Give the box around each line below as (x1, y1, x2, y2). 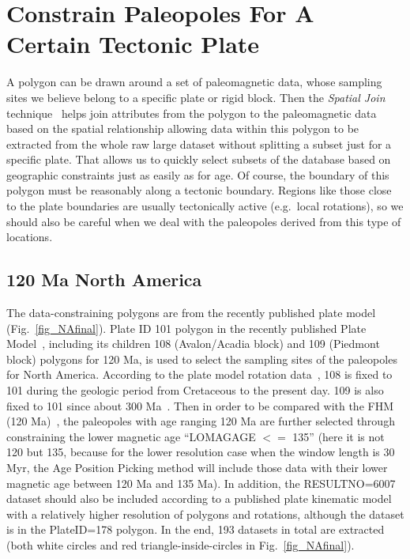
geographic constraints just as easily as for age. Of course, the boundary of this (6, 166, 389, 183)
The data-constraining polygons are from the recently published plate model (6, 304, 376, 321)
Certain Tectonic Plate (6, 28, 260, 60)
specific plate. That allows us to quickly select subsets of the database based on (6, 151, 391, 168)
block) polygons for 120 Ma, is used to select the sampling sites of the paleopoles (6, 350, 397, 367)
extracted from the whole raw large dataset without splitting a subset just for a (6, 135, 392, 152)
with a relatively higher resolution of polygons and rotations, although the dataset (6, 505, 404, 522)
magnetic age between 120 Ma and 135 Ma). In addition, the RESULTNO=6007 (6, 474, 396, 491)
